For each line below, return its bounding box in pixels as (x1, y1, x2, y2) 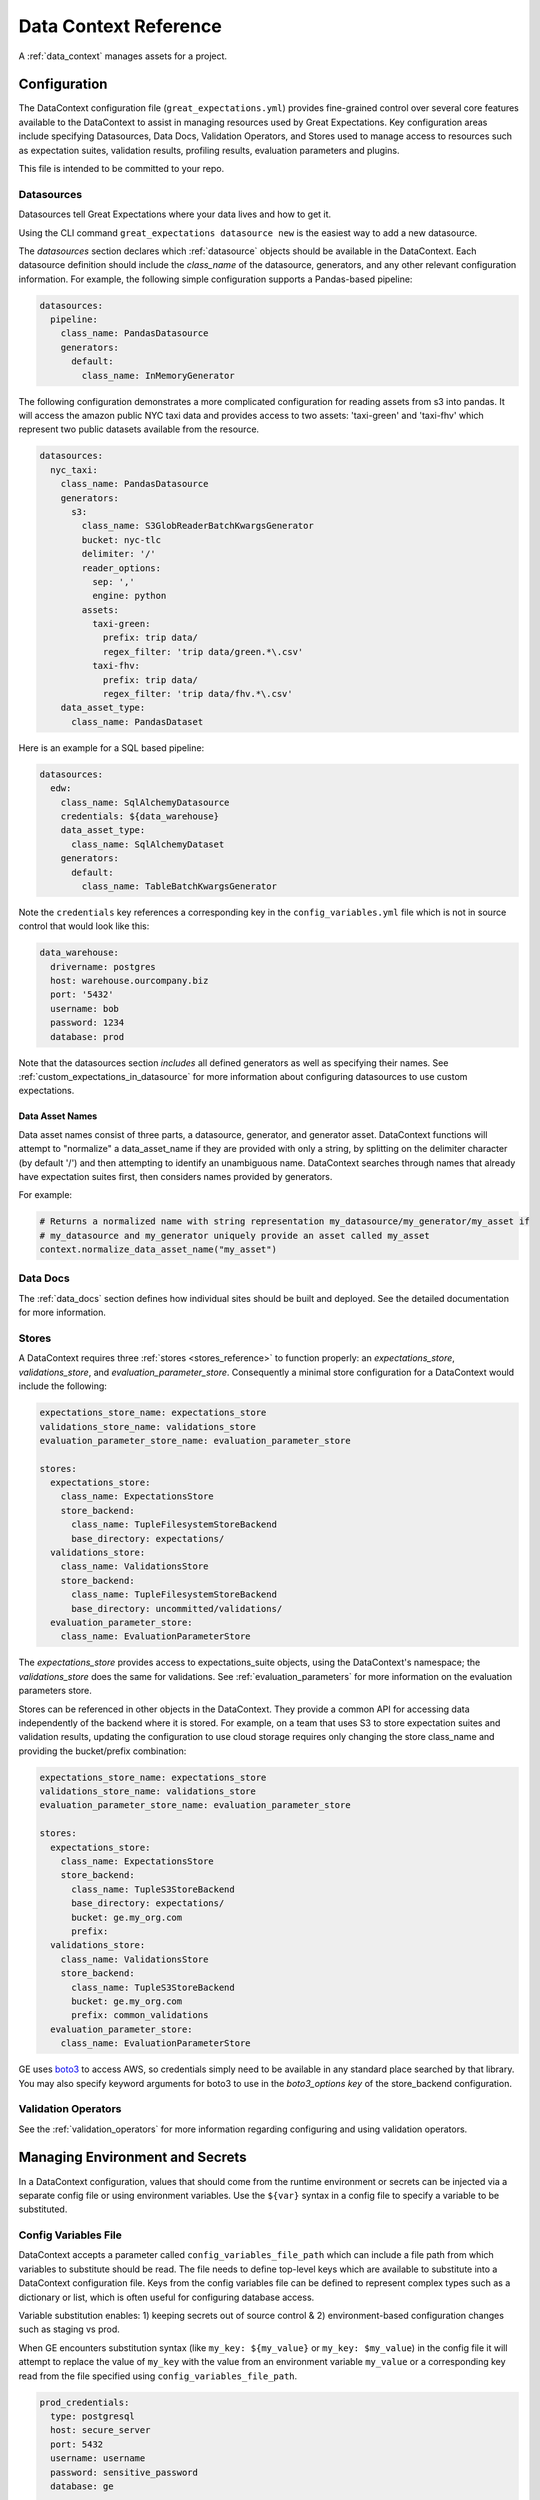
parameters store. (18, 1685, 92, 1697)
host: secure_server (50, 2425, 151, 2436)
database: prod (50, 1031, 125, 1042)
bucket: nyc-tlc (81, 534, 162, 545)
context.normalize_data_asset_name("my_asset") (39, 1244, 277, 1255)
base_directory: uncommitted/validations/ (71, 1603, 283, 1614)
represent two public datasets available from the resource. (18, 423, 260, 435)
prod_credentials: (39, 2396, 130, 2408)
